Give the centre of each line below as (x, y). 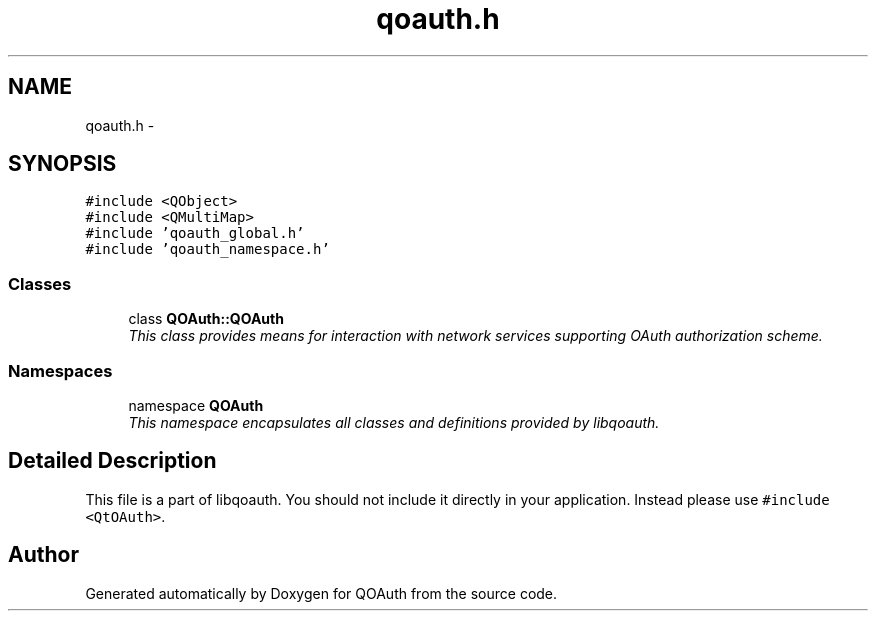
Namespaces (60, 370)
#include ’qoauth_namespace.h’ (207, 249)
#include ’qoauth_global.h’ (195, 233)
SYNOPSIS (62, 164)
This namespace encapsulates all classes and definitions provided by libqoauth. (394, 422)
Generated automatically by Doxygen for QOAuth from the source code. (321, 593)
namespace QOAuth (196, 405)
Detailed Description (112, 461)
